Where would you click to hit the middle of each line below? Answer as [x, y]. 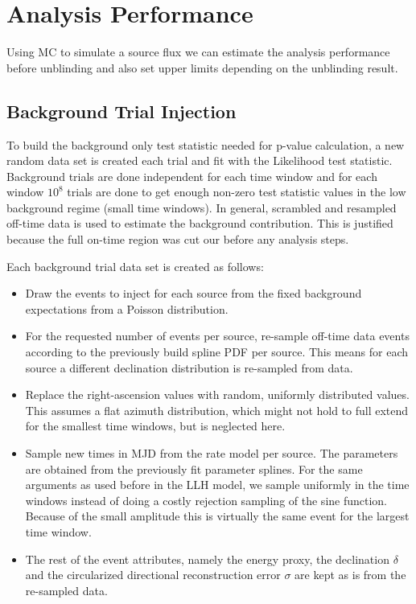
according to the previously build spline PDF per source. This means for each [217, 352]
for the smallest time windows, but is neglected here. [155, 426]
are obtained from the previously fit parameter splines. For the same [194, 468]
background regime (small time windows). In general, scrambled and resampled [202, 207]
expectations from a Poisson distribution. [127, 308]
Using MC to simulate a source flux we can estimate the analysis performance [198, 52]
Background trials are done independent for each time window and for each [192, 176]
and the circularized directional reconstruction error [153, 575]
